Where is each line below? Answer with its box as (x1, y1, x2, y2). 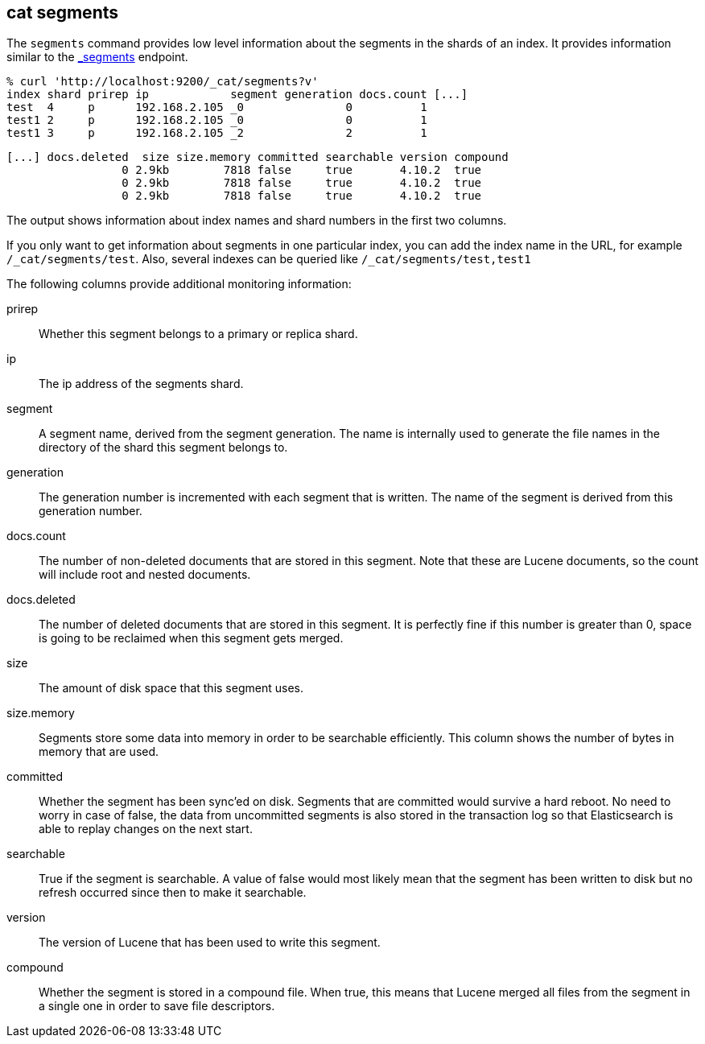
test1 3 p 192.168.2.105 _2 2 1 (6, 126, 427, 140)
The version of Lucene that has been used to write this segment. (39, 935, 381, 950)
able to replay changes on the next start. (39, 822, 253, 836)
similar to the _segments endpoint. (6, 50, 188, 64)
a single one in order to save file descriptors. (39, 999, 275, 1013)
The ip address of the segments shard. (39, 377, 244, 391)
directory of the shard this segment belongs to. (39, 440, 288, 455)
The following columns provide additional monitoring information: (6, 277, 352, 291)
